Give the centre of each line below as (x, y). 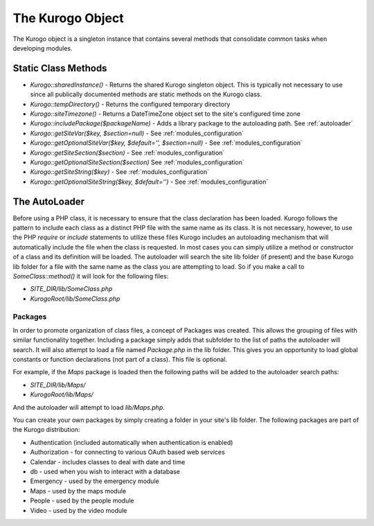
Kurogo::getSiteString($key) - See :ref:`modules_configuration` (120, 172)
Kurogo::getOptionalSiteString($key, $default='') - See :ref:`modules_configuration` (149, 182)
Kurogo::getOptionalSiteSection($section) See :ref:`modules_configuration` (137, 162)
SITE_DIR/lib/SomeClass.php (71, 289)
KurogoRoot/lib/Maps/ (62, 394)
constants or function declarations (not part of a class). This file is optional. (120, 360)
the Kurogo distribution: (46, 430)
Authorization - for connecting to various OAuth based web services (127, 452)
